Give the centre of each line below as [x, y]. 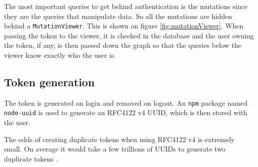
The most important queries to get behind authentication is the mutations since [126, 6]
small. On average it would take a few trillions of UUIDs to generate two [115, 149]
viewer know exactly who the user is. [60, 55]
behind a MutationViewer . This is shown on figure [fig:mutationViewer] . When [124, 26]
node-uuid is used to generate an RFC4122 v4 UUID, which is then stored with [126, 112]
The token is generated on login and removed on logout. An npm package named [126, 102]
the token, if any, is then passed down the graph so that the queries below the [123, 45]
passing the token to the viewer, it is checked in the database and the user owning [129, 35]
